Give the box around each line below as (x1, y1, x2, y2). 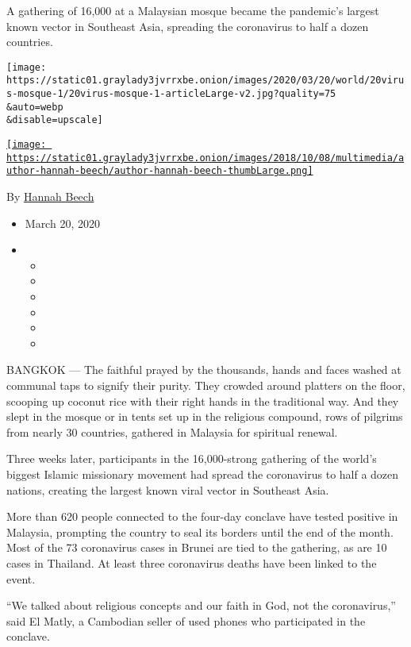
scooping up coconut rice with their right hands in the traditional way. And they (6, 392, 399, 409)
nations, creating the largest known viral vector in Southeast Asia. (6, 481, 329, 498)
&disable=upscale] (6, 114, 103, 126)
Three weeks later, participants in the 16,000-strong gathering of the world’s (6, 450, 377, 467)
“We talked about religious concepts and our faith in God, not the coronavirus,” (6, 597, 396, 614)
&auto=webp (6, 101, 63, 113)
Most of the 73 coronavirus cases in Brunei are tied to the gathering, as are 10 (6, 539, 387, 556)
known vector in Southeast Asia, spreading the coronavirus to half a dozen (6, 17, 369, 34)
